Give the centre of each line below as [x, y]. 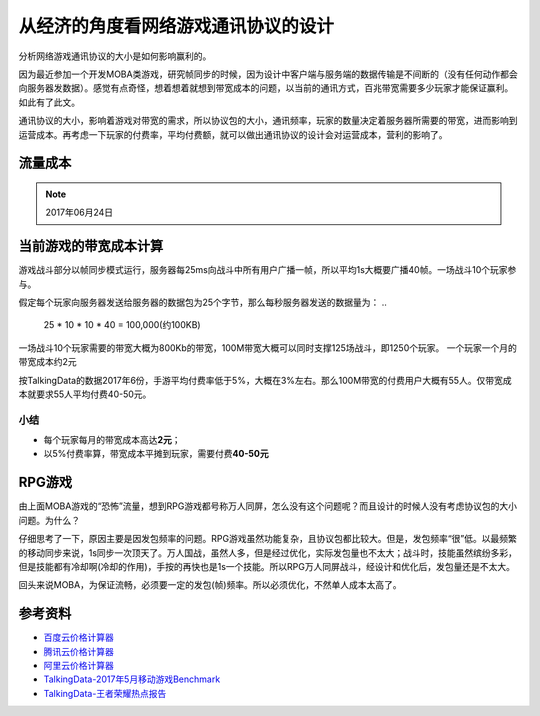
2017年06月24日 [79, 212]
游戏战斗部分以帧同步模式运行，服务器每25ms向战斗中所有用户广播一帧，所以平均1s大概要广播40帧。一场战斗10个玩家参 [267, 270]
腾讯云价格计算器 [78, 651]
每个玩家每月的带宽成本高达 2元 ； [112, 440]
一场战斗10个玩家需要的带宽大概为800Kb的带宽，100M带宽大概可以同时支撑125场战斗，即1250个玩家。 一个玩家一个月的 [267, 347]
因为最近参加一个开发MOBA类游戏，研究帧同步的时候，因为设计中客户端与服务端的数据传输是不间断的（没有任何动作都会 [268, 74]
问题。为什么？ [49, 520]
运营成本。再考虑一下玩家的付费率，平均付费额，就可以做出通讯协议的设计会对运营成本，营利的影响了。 [233, 134]
